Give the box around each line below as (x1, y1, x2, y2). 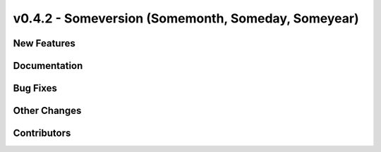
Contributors (13, 127, 71, 139)
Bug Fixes (13, 82, 58, 94)
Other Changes (13, 105, 82, 117)
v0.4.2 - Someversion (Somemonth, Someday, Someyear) (13, 11, 359, 26)
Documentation (13, 60, 83, 72)
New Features (13, 37, 75, 49)
